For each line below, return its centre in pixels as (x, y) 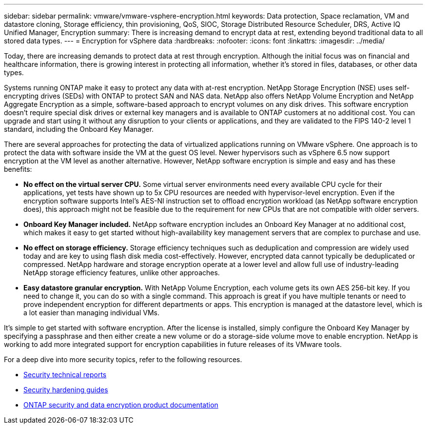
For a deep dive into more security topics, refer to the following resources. (123, 359)
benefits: (18, 169)
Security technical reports (65, 375)
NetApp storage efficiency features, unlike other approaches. (122, 273)
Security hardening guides (66, 390)
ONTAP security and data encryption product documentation (121, 405)
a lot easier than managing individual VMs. (92, 313)
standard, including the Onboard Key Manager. (79, 129)
